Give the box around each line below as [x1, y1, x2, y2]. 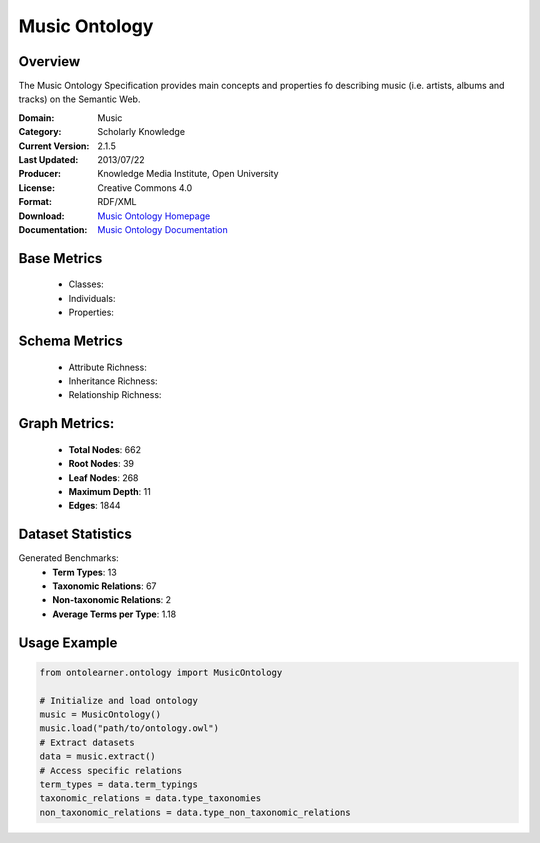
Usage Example [18, 634, 118, 651]
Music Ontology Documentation [97, 223, 229, 235]
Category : [18, 126, 62, 138]
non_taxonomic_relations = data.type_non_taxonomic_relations [39, 806, 351, 818]
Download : [18, 210, 65, 222]
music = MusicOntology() [39, 708, 162, 720]
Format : [18, 196, 52, 208]
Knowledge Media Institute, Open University [97, 168, 279, 180]
